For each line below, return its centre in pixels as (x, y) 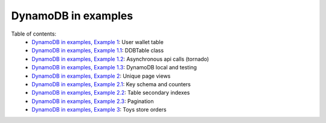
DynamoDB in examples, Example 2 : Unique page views (101, 76)
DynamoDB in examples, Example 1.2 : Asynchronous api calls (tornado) (120, 59)
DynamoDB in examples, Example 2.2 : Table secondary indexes (111, 93)
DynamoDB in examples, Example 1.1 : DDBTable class (98, 51)
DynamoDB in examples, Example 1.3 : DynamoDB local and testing (114, 68)
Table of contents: (34, 34)
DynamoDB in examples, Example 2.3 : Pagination (93, 101)
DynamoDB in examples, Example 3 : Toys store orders (99, 110)
